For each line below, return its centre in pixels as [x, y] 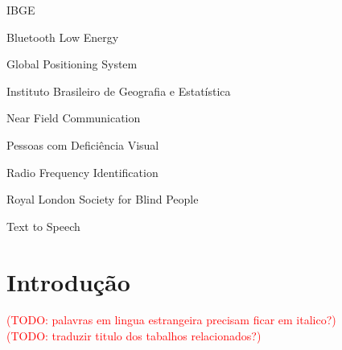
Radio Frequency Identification [82, 172]
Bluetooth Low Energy [63, 37]
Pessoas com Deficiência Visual [83, 144]
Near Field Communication [74, 118]
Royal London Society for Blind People [103, 199]
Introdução [68, 281]
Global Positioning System [72, 64]
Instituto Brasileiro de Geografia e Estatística [119, 91]
